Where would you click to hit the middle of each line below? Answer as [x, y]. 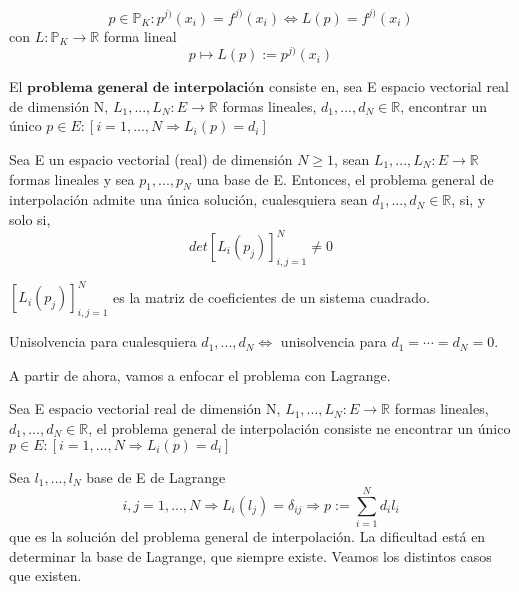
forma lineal [140, 35]
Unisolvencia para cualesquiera [103, 341]
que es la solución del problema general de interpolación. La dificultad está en [247, 536]
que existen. [45, 575]
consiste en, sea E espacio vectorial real [388, 86]
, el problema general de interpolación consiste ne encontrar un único [299, 427]
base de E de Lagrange [156, 476]
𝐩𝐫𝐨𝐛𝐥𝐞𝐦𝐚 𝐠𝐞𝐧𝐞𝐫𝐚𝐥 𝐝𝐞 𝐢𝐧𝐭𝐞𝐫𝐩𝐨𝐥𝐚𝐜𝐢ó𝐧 [146, 88]
